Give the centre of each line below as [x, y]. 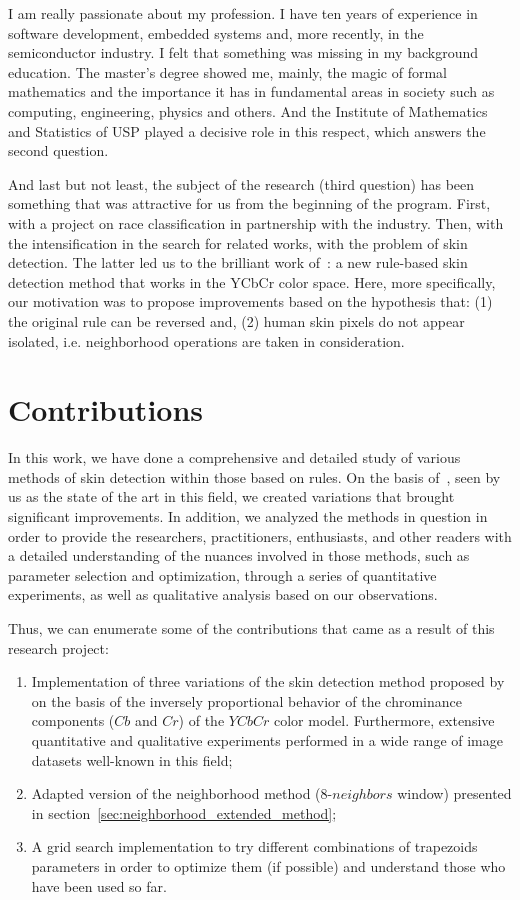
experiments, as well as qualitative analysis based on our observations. [223, 594]
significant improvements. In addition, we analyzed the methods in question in [248, 516]
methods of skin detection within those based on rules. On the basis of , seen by [254, 476]
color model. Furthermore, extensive [384, 720]
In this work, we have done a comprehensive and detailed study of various [234, 457]
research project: [58, 647]
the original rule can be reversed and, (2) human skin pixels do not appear [236, 320]
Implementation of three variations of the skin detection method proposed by [268, 681]
